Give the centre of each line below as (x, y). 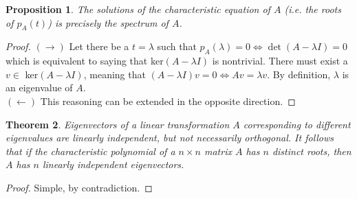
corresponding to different (297, 124)
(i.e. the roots (313, 9)
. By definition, (299, 74)
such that (177, 46)
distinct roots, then (312, 151)
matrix (218, 151)
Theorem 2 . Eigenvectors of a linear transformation (118, 124)
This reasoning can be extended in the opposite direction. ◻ (168, 101)
